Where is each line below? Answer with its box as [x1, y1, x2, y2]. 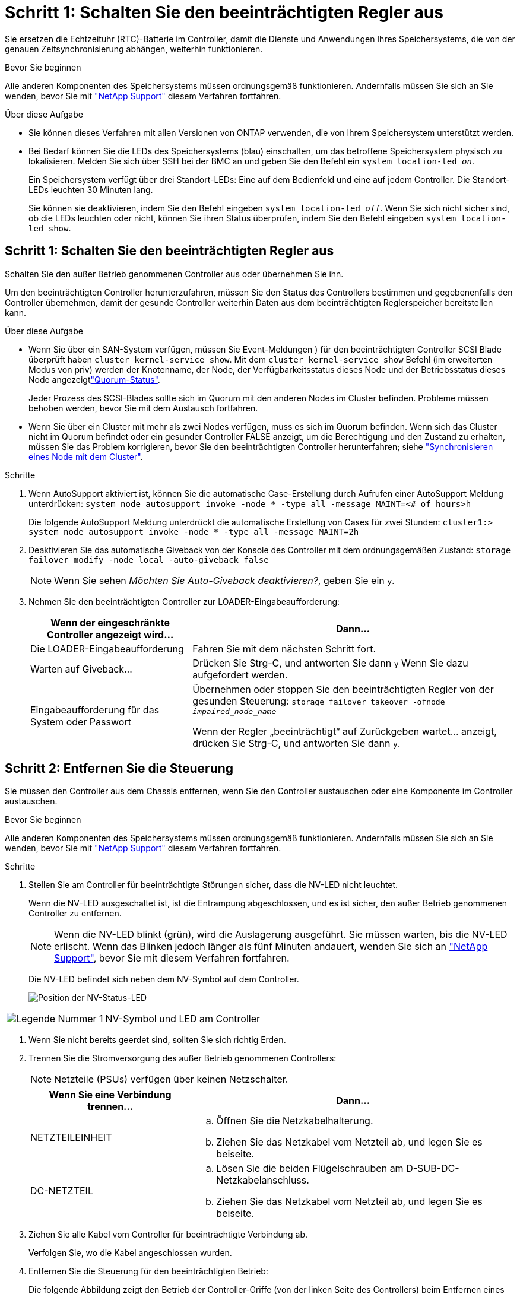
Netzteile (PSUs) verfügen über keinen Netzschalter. [54, 1073, 288, 1086]
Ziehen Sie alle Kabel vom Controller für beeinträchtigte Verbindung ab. [28, 1229, 308, 1240]
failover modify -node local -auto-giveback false [28, 554, 269, 564]
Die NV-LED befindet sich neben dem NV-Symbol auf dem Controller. [28, 974, 299, 985]
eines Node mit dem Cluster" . [28, 451, 143, 462]
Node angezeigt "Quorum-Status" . [28, 374, 160, 385]
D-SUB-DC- [406, 1162, 459, 1175]
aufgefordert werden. [192, 668, 288, 681]
